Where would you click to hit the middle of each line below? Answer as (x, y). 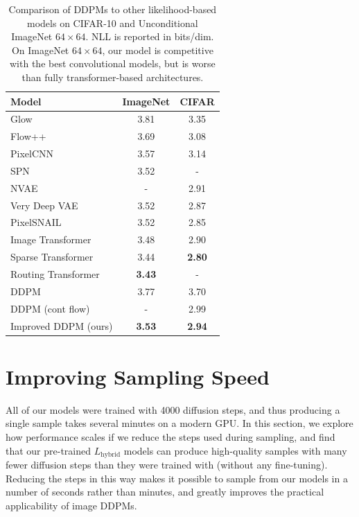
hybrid (111, 454)
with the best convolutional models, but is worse (113, 63)
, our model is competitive (158, 50)
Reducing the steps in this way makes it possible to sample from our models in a (177, 478)
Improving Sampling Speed (138, 376)
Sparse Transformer (52, 257)
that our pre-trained (49, 450)
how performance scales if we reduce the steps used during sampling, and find (170, 436)
